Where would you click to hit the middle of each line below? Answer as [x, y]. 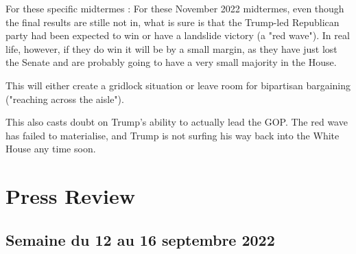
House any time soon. [51, 149]
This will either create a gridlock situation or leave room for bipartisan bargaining [178, 85]
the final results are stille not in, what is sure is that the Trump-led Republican [173, 22]
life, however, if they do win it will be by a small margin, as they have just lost [171, 48]
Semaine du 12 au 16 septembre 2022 [140, 239]
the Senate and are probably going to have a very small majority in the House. [171, 62]
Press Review [71, 196]
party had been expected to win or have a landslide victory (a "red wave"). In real [178, 35]
